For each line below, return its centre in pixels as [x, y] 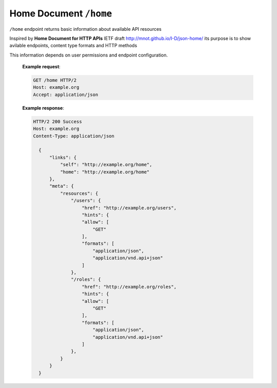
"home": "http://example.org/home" [105, 172]
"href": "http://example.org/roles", [129, 287]
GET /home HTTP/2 [55, 80]
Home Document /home [61, 13]
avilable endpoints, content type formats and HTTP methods [73, 46]
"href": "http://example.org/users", [129, 208]
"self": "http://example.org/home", [106, 165]
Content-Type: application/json [74, 136]
